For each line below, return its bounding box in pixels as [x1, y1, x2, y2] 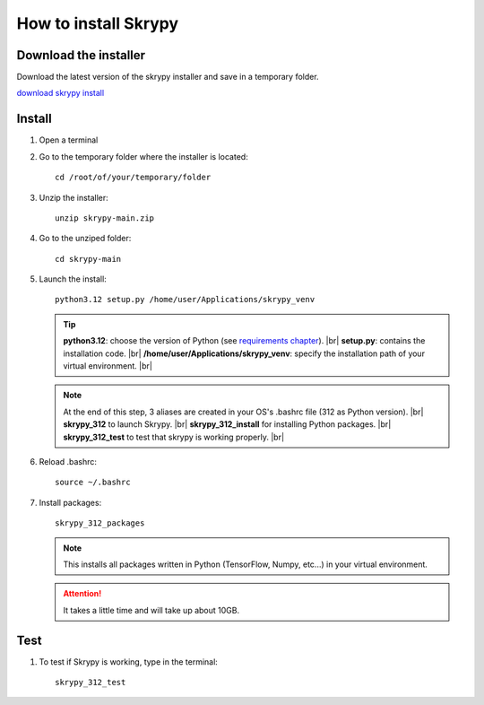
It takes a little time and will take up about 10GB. [63, 605, 240, 615]
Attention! [63, 588, 102, 599]
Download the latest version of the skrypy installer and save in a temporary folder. [16, 72, 319, 83]
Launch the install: [39, 274, 107, 284]
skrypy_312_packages [55, 518, 145, 528]
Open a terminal [39, 135, 99, 145]
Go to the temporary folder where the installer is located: [39, 151, 248, 161]
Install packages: [39, 497, 102, 508]
